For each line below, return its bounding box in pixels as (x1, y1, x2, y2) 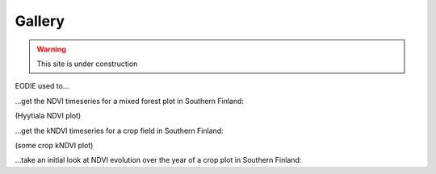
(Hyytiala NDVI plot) (15, 111, 82, 121)
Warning (36, 44, 66, 54)
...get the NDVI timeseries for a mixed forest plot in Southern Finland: (15, 96, 245, 106)
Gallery (15, 12, 65, 30)
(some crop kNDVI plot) (15, 140, 94, 150)
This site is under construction (36, 59, 138, 68)
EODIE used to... (15, 81, 69, 91)
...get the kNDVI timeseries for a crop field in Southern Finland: (15, 126, 224, 135)
